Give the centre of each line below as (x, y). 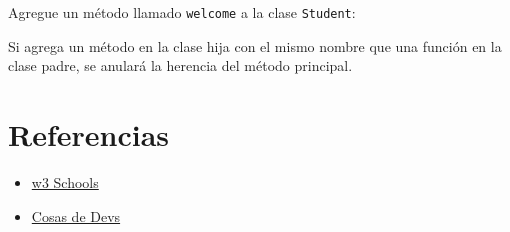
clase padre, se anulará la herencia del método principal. (180, 65)
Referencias (89, 134)
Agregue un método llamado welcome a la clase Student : (182, 12)
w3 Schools (65, 181)
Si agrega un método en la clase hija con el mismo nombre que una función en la (255, 45)
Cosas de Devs (76, 215)
